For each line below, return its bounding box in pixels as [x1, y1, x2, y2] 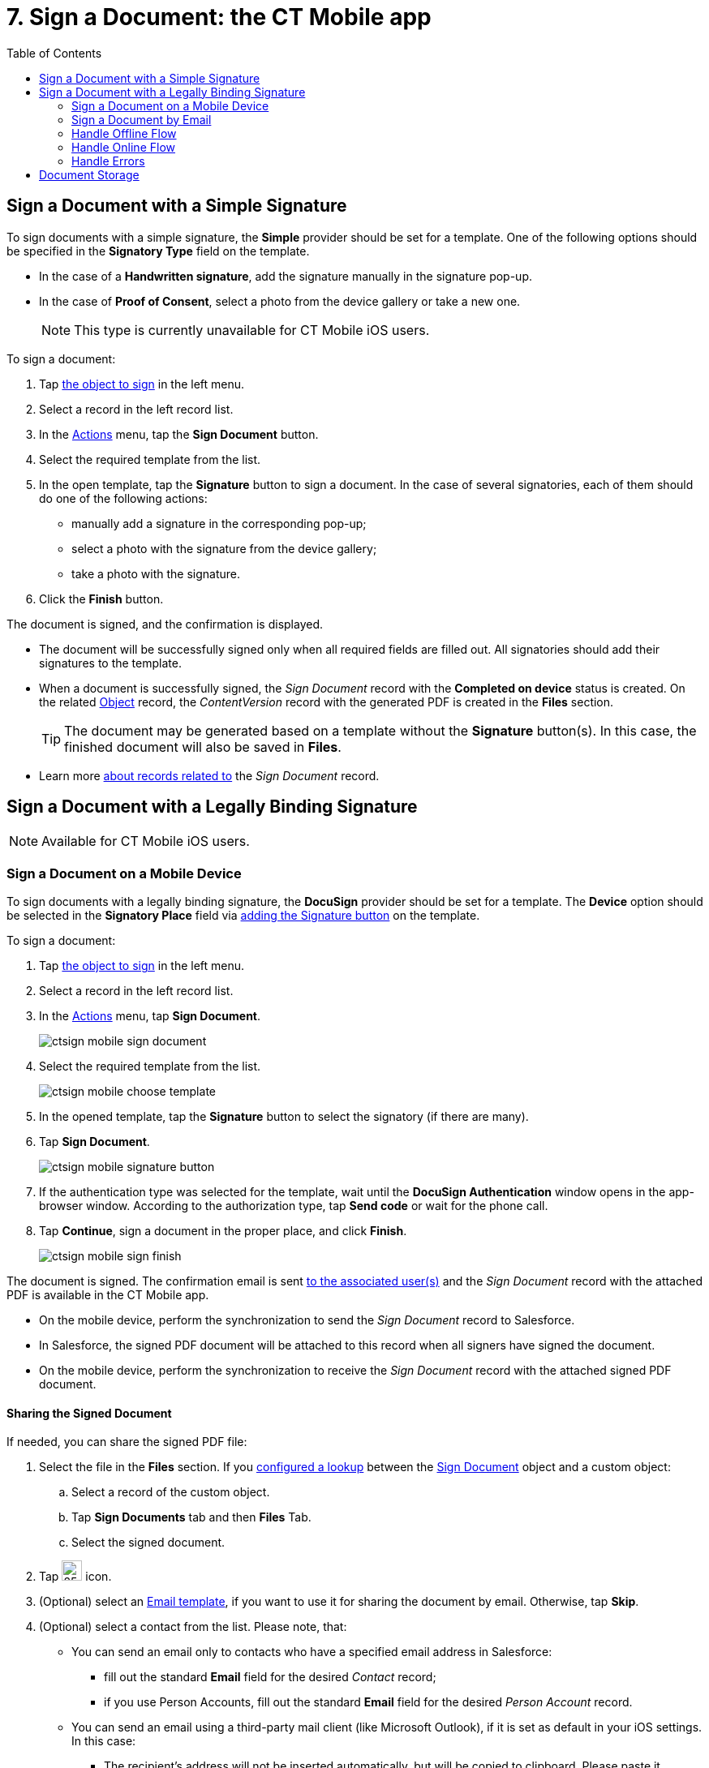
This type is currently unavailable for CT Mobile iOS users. [74, 321, 430, 338]
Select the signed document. [71, 1535, 226, 1550]
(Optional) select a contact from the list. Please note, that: [39, 1620, 347, 1634]
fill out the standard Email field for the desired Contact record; [104, 1670, 436, 1684]
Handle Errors [71, 153, 145, 168]
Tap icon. [39, 1569, 112, 1584]
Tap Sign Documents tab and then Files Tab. [71, 1510, 312, 1525]
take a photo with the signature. [71, 566, 240, 581]
